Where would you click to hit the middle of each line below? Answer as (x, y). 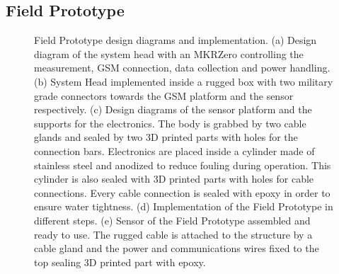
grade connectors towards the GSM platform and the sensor (164, 95)
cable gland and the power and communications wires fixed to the (177, 248)
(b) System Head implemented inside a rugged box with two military (184, 81)
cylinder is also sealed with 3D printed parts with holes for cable (174, 179)
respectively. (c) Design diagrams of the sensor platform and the (173, 109)
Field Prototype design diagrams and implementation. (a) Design (176, 40)
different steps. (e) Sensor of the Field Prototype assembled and (172, 220)
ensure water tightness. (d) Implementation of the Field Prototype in (184, 206)
